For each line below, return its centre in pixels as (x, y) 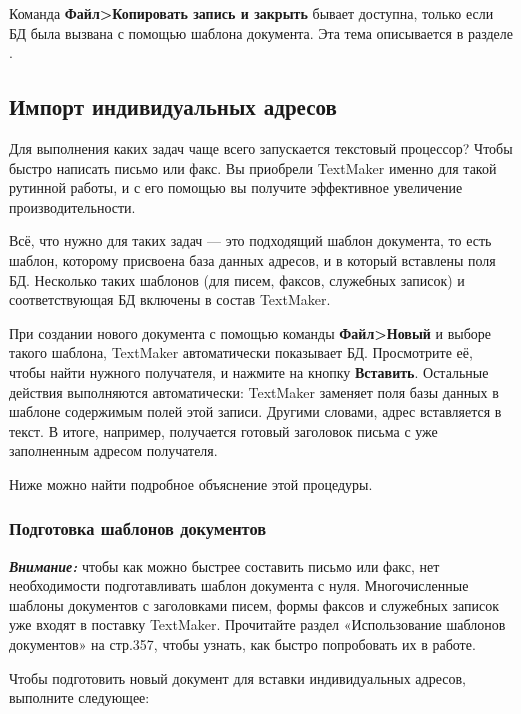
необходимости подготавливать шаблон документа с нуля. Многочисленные (239, 585)
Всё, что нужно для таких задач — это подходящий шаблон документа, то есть (250, 240)
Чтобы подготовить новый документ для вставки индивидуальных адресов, (237, 677)
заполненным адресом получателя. (113, 450)
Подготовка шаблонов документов (138, 528)
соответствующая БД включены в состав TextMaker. (170, 299)
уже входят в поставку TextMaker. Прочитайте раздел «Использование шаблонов (257, 624)
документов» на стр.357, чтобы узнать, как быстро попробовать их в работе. (242, 644)
